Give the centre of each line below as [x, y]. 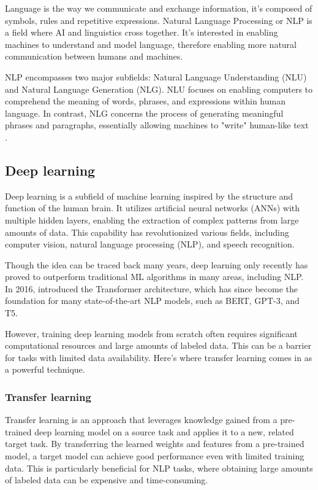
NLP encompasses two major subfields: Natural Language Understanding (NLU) [156, 76]
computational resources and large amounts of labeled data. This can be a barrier [158, 345]
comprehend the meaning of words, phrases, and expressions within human [145, 101]
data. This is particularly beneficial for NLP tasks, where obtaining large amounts [159, 468]
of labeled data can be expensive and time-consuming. [107, 480]
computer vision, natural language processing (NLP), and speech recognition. [150, 244]
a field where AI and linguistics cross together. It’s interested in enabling [142, 32]
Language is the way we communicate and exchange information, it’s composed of [159, 8]
